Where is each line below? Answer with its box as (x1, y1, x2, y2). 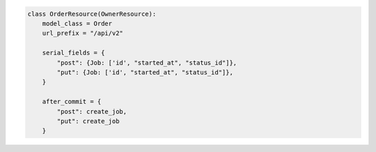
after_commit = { (42, 98, 102, 106)
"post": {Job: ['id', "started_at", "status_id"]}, (56, 59, 237, 66)
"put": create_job (56, 117, 120, 125)
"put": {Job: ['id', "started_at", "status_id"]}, (56, 68, 233, 76)
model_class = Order (42, 20, 113, 27)
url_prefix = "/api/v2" (42, 29, 123, 38)
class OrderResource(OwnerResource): (27, 10, 157, 17)
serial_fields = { (42, 49, 105, 57)
